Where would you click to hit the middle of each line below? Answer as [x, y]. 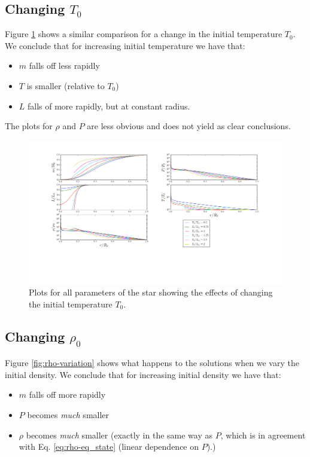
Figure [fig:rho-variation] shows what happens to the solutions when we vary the [152, 363]
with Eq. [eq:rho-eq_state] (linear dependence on [109, 447]
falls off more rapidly [67, 394]
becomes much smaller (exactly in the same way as [119, 435]
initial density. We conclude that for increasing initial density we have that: [143, 374]
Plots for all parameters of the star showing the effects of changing [151, 292]
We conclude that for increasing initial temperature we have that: [125, 45]
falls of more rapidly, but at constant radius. [109, 106]
